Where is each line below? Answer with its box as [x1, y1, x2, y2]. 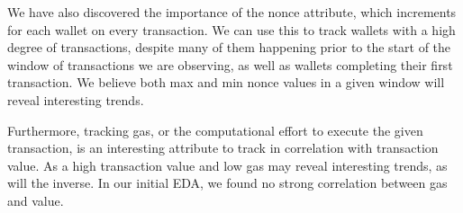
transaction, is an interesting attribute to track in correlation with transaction [7, 138, 439, 157]
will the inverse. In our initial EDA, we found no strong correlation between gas [7, 173, 448, 192]
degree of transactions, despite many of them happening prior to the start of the [7, 38, 451, 57]
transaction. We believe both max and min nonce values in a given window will [7, 73, 445, 92]
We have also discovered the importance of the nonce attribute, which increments [7, 3, 457, 21]
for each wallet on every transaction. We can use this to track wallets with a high [7, 20, 456, 39]
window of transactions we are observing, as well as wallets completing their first [7, 55, 453, 74]
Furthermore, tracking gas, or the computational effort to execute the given [7, 120, 423, 139]
